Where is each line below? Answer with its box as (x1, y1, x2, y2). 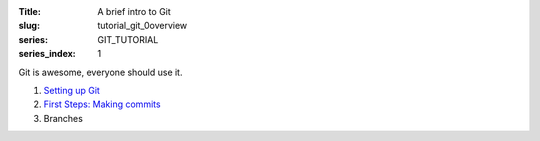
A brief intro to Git (97, 6, 172, 17)
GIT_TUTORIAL (97, 33, 159, 45)
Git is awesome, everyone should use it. (18, 66, 183, 78)
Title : (18, 6, 42, 17)
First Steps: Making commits (43, 98, 161, 110)
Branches (43, 112, 84, 124)
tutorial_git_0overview (97, 20, 188, 32)
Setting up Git (43, 84, 100, 96)
